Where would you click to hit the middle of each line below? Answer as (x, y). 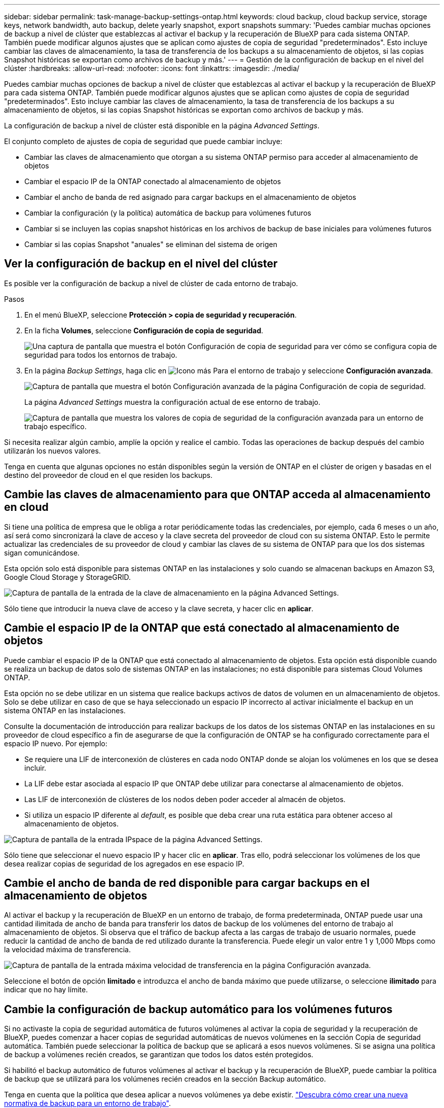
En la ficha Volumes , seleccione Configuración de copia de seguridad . (144, 330)
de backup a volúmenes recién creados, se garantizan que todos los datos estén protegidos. (159, 1055)
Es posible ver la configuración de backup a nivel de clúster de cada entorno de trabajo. (151, 283)
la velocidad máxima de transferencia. (68, 950)
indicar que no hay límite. (46, 990)
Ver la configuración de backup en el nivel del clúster (141, 264)
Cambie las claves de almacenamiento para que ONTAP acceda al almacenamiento (217, 495)
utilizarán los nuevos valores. (52, 451)
